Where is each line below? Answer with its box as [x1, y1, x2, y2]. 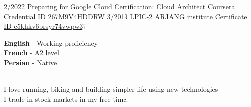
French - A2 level [4, 47, 59, 58]
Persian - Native [4, 57, 57, 67]
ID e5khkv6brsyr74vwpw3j [4, 21, 85, 31]
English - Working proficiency [4, 37, 98, 48]
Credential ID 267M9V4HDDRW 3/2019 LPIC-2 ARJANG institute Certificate [4, 11, 247, 21]
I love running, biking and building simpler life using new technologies [4, 84, 218, 94]
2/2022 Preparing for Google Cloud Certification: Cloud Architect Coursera [4, 1, 235, 11]
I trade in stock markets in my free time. [4, 93, 128, 104]
